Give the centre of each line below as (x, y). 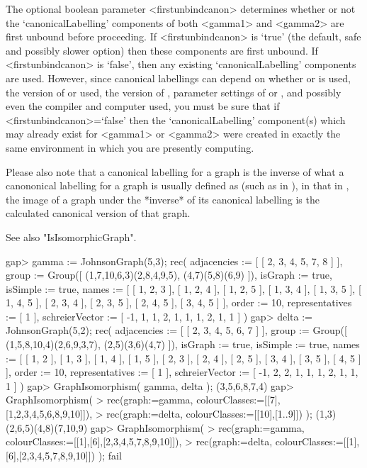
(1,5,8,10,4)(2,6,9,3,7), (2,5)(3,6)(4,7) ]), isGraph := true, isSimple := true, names (183, 344)
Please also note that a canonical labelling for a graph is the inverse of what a (175, 171)
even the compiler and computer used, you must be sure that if (143, 106)
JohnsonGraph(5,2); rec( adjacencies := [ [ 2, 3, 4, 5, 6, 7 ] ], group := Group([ (176, 330)
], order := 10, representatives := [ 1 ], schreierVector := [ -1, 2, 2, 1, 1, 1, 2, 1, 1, (182, 372)
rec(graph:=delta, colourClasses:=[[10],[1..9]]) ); (209, 414)
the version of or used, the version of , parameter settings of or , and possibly (174, 92)
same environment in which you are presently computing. (130, 147)
